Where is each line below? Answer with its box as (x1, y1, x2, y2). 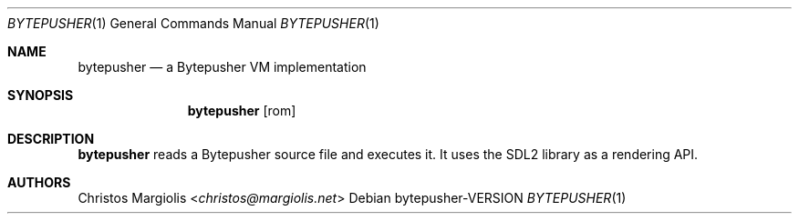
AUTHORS (7, 175, 71, 190)
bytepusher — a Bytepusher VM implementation (78, 59, 367, 75)
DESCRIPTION (7, 131, 95, 146)
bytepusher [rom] (187, 103, 296, 118)
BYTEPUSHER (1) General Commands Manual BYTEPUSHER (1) (7, 15, 379, 31)
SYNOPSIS (7, 87, 74, 103)
